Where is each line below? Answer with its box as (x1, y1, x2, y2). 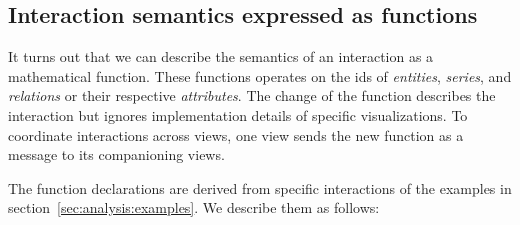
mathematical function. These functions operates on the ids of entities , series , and (8, 65, 512, 86)
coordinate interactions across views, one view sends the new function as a (8, 124, 464, 145)
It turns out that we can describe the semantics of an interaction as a (8, 46, 434, 67)
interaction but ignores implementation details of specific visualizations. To (8, 104, 468, 125)
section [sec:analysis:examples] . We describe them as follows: (8, 197, 380, 218)
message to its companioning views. (8, 144, 225, 165)
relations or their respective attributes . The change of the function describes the (8, 85, 496, 106)
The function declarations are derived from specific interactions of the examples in (8, 177, 512, 198)
